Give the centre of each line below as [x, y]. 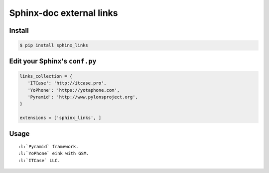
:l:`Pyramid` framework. [48, 147]
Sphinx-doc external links [64, 13]
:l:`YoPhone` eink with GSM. [54, 153]
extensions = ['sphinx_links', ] [61, 118]
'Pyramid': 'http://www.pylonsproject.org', [83, 97]
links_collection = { [46, 76]
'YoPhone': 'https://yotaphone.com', [73, 90]
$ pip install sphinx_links [54, 45]
